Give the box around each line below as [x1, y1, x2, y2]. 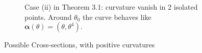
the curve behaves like [82, 11, 151, 22]
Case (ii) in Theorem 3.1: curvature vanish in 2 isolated [24, 2, 198, 12]
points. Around [24, 11, 72, 22]
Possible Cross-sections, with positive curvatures [4, 39, 155, 50]
